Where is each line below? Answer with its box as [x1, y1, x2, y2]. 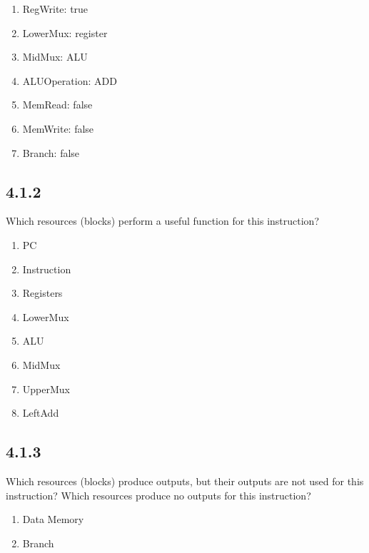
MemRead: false [22, 97, 93, 112]
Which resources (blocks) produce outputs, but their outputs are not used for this [6, 473, 364, 488]
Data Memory [22, 512, 84, 527]
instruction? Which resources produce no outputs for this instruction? [6, 487, 311, 502]
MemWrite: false [22, 121, 94, 136]
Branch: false [22, 145, 80, 160]
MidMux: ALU [22, 49, 88, 64]
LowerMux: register [22, 25, 108, 40]
